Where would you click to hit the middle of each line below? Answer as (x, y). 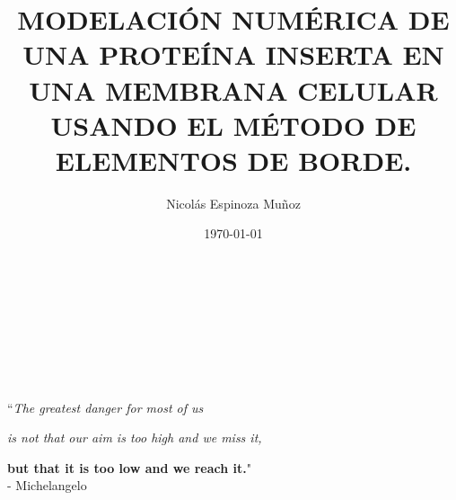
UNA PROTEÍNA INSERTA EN (233, 54)
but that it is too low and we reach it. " (129, 467)
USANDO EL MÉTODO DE (233, 125)
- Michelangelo (47, 485)
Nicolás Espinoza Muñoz (233, 203)
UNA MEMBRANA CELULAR (233, 89)
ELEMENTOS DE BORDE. (233, 160)
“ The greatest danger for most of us (105, 407)
